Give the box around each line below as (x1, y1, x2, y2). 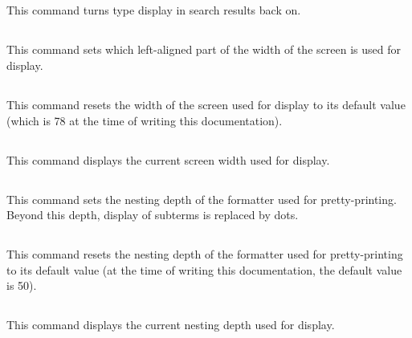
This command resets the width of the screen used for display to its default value (6, 96, 406, 112)
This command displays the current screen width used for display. (6, 151, 330, 168)
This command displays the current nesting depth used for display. (6, 316, 335, 333)
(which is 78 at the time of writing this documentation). (6, 112, 283, 128)
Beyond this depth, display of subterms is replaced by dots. (6, 206, 299, 223)
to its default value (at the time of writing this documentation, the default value (6, 261, 402, 278)
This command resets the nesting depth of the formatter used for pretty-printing (6, 246, 403, 263)
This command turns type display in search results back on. (6, 2, 301, 18)
